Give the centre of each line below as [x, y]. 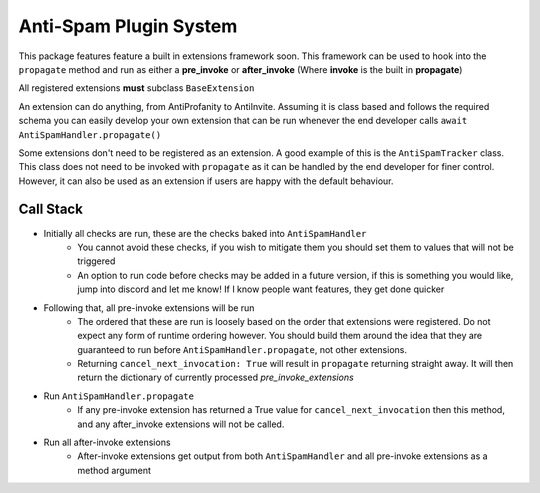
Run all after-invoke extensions [107, 442]
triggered [96, 261]
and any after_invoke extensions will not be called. [181, 424]
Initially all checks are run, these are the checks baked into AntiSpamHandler [205, 233]
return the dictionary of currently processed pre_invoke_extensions [215, 377]
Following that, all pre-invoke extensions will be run [149, 307]
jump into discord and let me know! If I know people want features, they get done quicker [261, 289]
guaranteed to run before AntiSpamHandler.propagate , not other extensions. [242, 349]
